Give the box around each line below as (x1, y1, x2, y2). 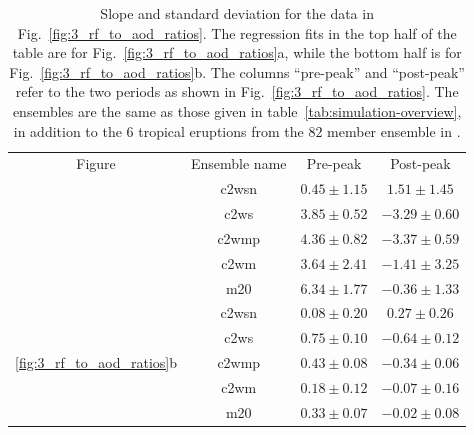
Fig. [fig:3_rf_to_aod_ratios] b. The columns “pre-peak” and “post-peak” (9, 61, 465, 82)
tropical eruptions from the (138, 120, 304, 141)
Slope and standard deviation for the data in (100, 3, 374, 23)
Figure (76, 153, 116, 174)
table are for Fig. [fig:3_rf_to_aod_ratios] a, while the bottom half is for (12, 42, 462, 63)
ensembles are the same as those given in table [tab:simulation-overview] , (12, 100, 462, 121)
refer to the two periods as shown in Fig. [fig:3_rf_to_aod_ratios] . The (15, 81, 459, 102)
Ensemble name (191, 153, 287, 174)
